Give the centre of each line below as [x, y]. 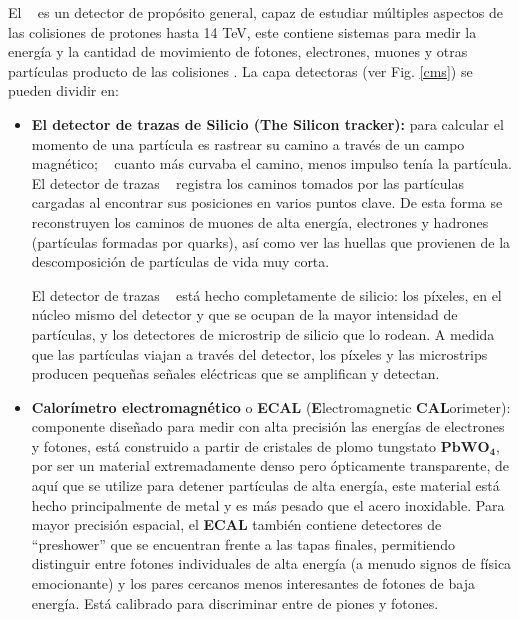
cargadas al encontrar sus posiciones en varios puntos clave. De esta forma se [267, 202]
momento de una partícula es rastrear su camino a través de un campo [248, 143]
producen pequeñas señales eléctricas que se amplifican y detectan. [235, 373]
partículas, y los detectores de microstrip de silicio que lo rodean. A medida [263, 333]
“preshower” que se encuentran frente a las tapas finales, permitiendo [243, 543]
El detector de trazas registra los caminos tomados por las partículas [248, 182]
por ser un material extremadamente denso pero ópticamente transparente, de [270, 465]
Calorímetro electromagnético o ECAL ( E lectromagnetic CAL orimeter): [271, 406]
